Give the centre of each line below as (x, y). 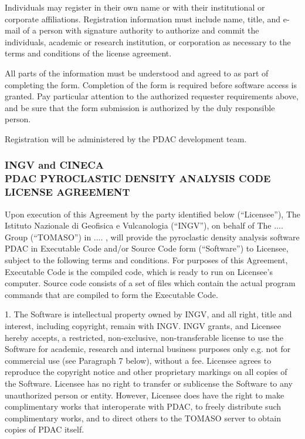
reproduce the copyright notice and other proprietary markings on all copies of (146, 372)
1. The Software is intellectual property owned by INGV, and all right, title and (148, 314)
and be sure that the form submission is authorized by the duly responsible (140, 107)
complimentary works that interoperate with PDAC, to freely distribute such (143, 406)
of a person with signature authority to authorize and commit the (141, 30)
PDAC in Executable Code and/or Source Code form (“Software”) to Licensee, (147, 248)
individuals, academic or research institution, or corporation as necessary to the (148, 41)
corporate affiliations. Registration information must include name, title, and (143, 19)
